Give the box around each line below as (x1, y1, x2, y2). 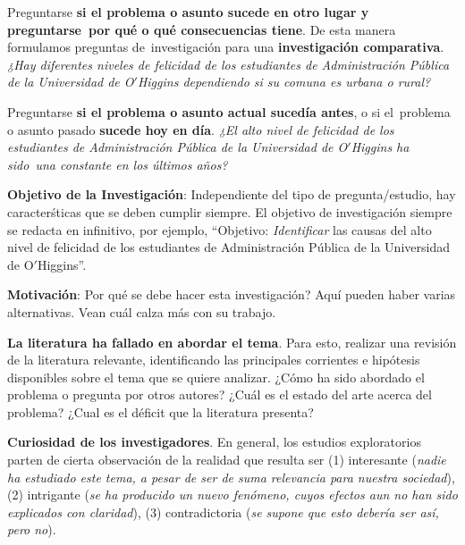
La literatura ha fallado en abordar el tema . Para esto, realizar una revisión (7, 332, 457, 351)
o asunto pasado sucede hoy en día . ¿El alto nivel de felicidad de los (7, 120, 394, 138)
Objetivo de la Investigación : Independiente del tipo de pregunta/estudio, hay (7, 185, 456, 204)
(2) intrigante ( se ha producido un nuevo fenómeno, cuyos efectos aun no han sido (7, 485, 458, 504)
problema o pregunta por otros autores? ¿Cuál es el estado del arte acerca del (7, 385, 432, 404)
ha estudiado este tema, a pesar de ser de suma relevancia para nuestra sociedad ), (7, 467, 455, 486)
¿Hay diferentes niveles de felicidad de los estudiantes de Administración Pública (7, 54, 450, 73)
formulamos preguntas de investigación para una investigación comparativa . (7, 38, 444, 56)
